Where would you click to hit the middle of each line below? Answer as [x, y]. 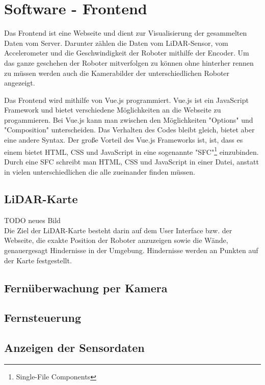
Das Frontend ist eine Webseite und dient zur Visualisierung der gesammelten [126, 33]
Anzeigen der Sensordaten [74, 348]
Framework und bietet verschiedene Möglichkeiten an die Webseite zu [113, 110]
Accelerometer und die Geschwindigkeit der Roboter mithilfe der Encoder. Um [127, 53]
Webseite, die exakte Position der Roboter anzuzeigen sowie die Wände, [116, 240]
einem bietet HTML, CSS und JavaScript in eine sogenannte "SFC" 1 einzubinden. [131, 151]
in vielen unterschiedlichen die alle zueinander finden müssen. [100, 171]
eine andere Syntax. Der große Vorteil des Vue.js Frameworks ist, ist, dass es [124, 140]
